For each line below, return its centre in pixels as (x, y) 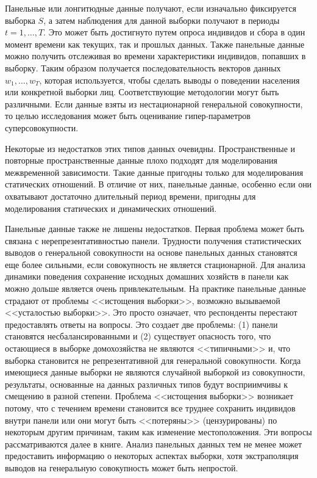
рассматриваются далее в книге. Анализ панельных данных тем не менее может (154, 444)
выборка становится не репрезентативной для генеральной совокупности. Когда (153, 360)
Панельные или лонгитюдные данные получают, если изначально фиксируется (151, 8)
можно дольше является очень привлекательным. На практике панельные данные (155, 288)
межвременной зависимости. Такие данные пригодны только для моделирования (154, 172)
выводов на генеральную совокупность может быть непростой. (122, 467)
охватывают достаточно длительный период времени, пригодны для (130, 196)
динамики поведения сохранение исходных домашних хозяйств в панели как (147, 276)
